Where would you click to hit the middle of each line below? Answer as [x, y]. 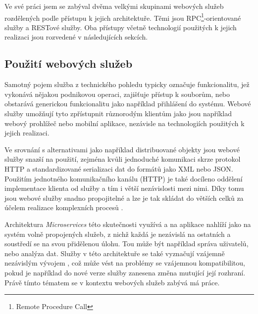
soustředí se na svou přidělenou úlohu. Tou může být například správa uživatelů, [127, 244]
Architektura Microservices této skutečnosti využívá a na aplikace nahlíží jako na [128, 224]
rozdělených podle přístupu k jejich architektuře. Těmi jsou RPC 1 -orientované [123, 17]
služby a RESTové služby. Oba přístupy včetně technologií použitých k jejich [121, 27]
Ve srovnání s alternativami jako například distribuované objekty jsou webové [122, 149]
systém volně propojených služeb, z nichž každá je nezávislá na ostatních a [118, 234]
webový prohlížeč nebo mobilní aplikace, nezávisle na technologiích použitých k [125, 123]
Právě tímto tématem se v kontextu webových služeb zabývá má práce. [112, 282]
